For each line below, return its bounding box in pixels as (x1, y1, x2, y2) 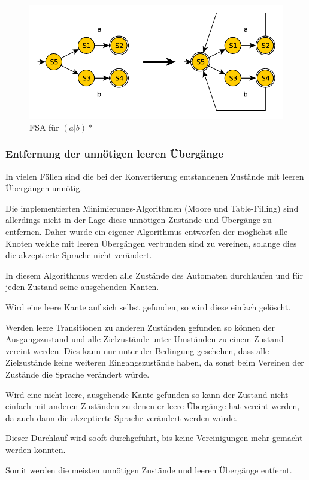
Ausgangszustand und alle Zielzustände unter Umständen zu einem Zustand (5, 333, 284, 345)
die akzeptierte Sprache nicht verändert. (5, 249, 152, 261)
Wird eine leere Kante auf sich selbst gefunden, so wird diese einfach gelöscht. (5, 301, 291, 313)
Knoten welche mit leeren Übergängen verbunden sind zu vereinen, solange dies (5, 237, 297, 249)
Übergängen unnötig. (5, 182, 83, 194)
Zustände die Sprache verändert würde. (5, 367, 150, 380)
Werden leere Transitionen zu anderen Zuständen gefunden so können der (5, 321, 275, 333)
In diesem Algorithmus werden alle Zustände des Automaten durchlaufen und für (5, 268, 304, 281)
